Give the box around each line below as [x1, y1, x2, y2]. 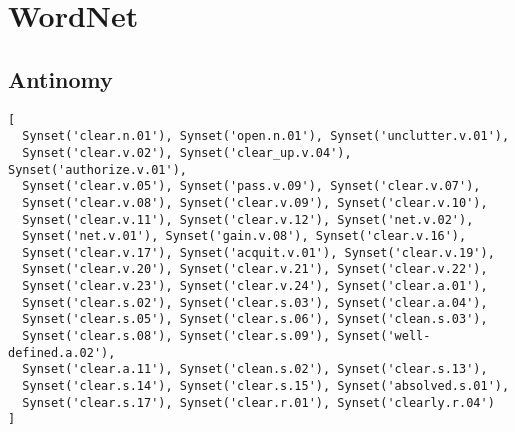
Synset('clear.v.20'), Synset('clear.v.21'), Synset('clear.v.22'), [22, 262, 488, 277]
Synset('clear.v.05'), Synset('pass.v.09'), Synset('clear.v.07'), [22, 179, 481, 194]
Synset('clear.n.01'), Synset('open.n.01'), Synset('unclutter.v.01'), [22, 129, 510, 144]
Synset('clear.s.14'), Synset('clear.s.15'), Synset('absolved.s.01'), [22, 379, 510, 394]
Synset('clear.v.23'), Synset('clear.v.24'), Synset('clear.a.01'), [22, 279, 488, 294]
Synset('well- [337, 329, 431, 344]
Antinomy [8, 63, 113, 94]
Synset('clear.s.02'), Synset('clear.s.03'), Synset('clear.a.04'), [22, 295, 488, 310]
